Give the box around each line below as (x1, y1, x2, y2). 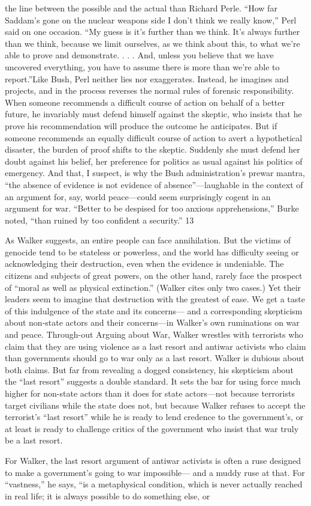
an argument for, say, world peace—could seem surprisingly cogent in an (5, 190, 271, 203)
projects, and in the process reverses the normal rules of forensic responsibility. (5, 84, 294, 97)
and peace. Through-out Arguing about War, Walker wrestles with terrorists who (5, 328, 304, 341)
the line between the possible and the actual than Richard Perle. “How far (5, 2, 277, 14)
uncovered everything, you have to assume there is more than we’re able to (5, 60, 280, 73)
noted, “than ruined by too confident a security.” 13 (5, 213, 194, 226)
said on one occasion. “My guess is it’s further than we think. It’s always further (5, 25, 300, 38)
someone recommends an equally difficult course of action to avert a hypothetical (5, 131, 303, 144)
